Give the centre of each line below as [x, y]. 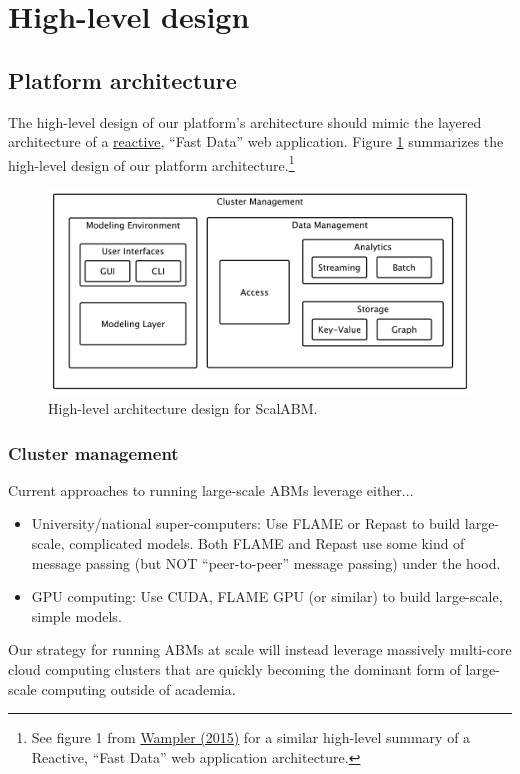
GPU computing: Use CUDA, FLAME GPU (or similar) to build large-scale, [267, 596]
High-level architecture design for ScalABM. [183, 407]
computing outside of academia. [138, 688]
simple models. [76, 615]
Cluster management [93, 452]
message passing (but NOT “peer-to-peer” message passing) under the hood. [266, 562]
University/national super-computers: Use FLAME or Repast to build [246, 523]
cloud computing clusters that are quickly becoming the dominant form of [234, 668]
